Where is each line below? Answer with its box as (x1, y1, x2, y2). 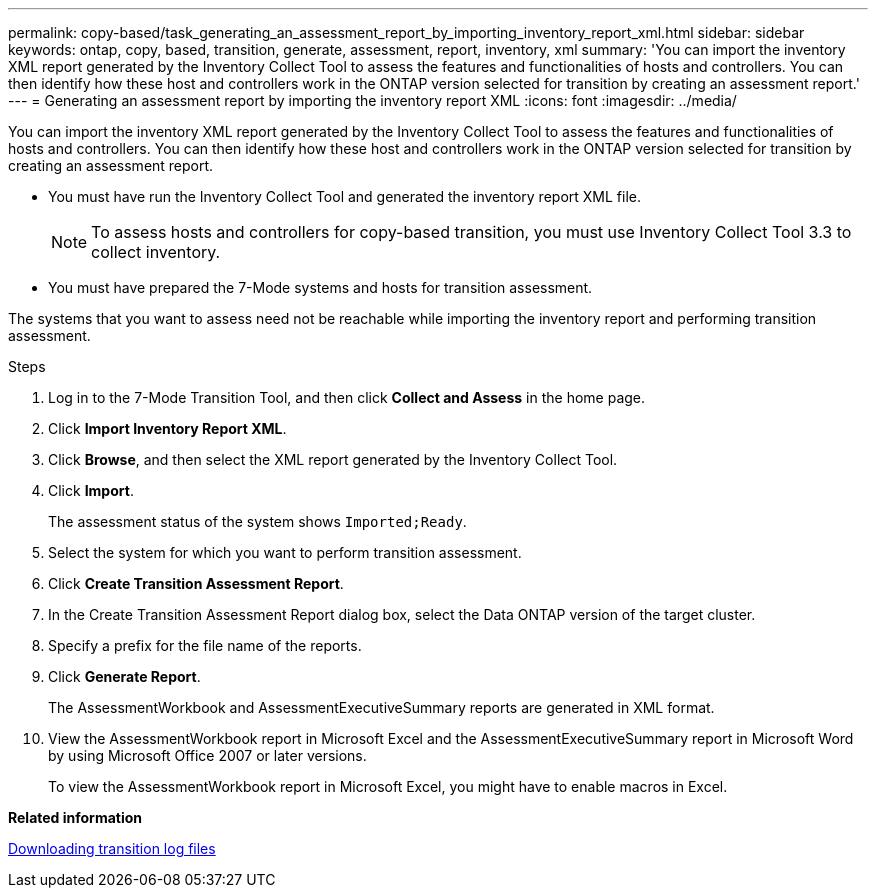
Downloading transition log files (8, 840, 216, 857)
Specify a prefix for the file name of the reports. (48, 637, 362, 654)
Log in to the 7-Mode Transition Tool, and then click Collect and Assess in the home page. (48, 389, 646, 406)
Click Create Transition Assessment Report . (48, 575, 344, 592)
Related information (8, 809, 143, 826)
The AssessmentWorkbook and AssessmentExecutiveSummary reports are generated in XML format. (48, 699, 715, 716)
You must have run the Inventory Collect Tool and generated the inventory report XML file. (48, 188, 641, 205)
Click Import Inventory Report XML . (48, 420, 287, 437)
